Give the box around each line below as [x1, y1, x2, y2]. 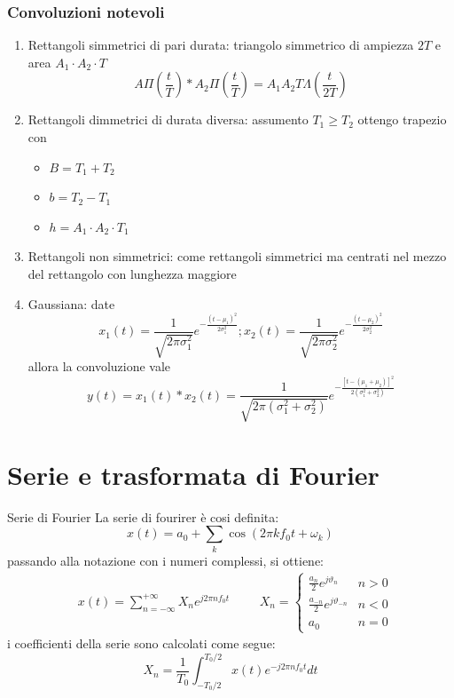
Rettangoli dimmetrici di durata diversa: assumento [27, 110, 309, 129]
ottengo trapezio [357, 110, 447, 129]
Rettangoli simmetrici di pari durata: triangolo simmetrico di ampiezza [27, 36, 414, 54]
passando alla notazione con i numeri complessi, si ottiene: [7, 551, 325, 569]
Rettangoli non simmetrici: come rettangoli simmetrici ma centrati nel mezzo [27, 247, 447, 266]
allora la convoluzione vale [27, 357, 171, 376]
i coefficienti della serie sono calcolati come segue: [7, 634, 276, 653]
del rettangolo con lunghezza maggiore [27, 264, 237, 282]
